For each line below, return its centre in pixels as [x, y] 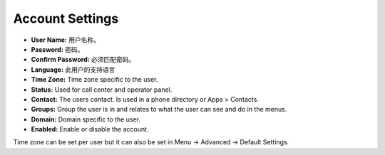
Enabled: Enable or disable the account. [90, 129]
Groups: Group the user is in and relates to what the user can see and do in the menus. [159, 109]
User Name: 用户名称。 [65, 40]
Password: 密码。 [57, 49]
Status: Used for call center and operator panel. [102, 90]
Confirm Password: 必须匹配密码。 [83, 60]
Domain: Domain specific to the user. [86, 119]
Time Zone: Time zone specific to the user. [94, 80]
